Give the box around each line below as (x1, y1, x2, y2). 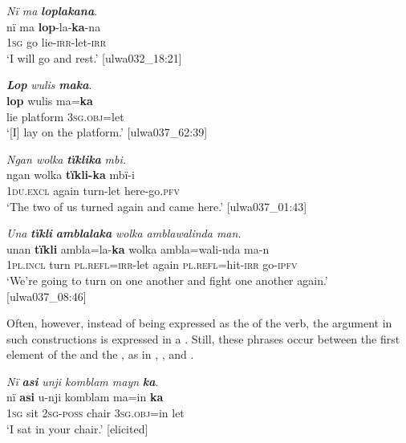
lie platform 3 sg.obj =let (6, 108, 124, 124)
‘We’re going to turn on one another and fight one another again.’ (6, 271, 328, 288)
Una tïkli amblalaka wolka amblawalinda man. (6, 225, 242, 242)
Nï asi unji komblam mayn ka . (6, 372, 159, 389)
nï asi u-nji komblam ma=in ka (6, 388, 164, 405)
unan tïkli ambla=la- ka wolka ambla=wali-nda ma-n (6, 240, 270, 257)
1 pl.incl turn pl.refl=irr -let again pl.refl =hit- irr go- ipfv (6, 256, 298, 273)
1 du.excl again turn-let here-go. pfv (6, 181, 181, 198)
